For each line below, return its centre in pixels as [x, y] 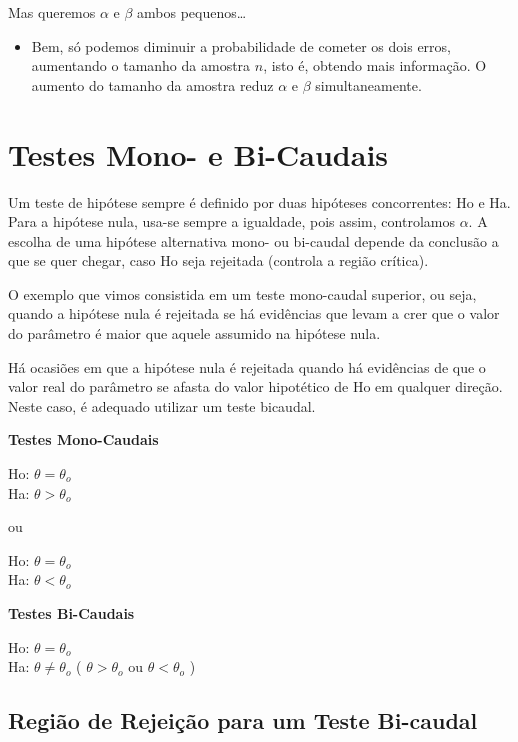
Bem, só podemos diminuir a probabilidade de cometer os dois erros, [241, 45]
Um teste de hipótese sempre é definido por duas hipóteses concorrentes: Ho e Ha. [259, 201]
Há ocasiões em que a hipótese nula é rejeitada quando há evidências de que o [247, 366]
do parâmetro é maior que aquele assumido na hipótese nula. [194, 333]
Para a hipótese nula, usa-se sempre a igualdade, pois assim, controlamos [231, 221]
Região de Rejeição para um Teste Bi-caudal [243, 720]
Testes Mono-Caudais [83, 439]
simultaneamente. [368, 84]
